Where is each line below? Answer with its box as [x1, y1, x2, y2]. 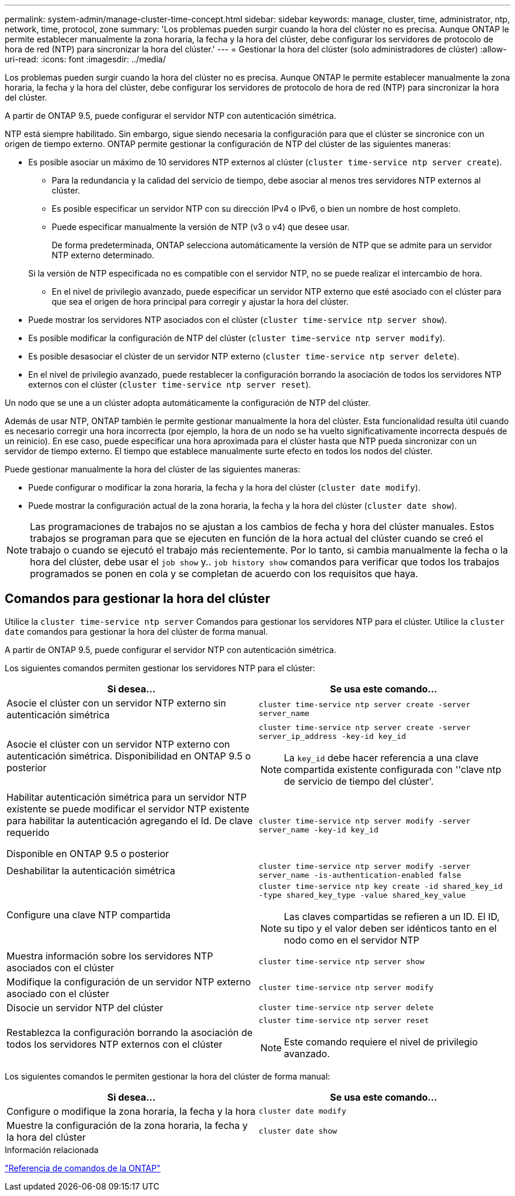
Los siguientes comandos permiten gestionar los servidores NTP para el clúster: [5, 662, 316, 673]
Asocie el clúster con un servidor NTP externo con [6, 738, 230, 750]
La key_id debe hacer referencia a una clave [284, 751, 479, 764]
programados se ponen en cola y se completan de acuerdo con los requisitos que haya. [30, 568, 419, 579]
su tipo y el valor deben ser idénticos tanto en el [284, 922, 497, 934]
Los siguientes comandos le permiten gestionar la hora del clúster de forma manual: [5, 1071, 330, 1081]
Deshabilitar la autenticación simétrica [6, 864, 175, 877]
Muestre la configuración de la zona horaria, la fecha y [6, 1119, 248, 1131]
